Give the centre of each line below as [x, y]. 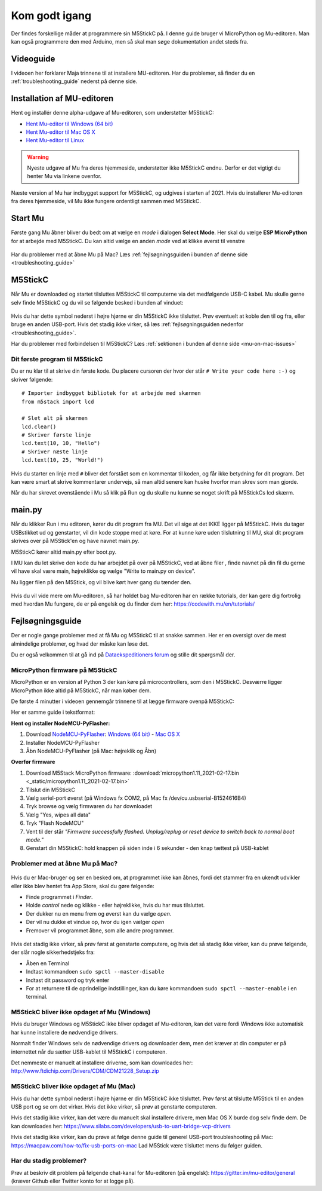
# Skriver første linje [56, 435]
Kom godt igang [51, 16]
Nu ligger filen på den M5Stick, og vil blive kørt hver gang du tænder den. [101, 582]
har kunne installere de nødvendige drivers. [65, 1032]
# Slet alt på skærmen [55, 418]
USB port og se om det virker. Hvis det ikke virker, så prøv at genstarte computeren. [114, 1106]
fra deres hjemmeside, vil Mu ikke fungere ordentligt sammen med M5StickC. [106, 201]
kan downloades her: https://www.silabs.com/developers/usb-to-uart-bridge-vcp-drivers [121, 1126]
